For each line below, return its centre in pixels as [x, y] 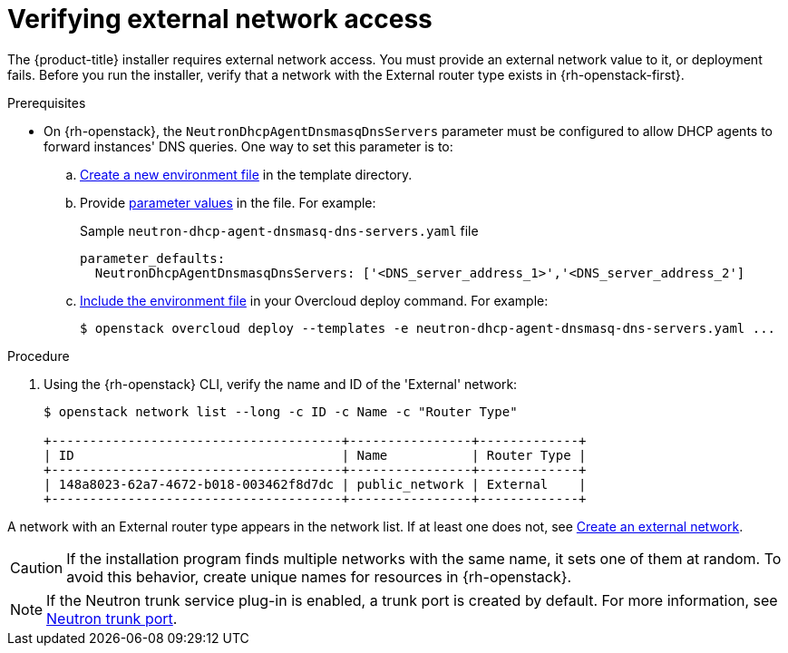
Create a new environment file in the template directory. [246, 174]
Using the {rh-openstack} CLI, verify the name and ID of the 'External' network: [281, 384]
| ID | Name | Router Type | [315, 455]
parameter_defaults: [153, 258]
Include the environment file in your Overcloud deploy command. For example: [314, 300]
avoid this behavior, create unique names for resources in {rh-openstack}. [319, 576]
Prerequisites [47, 102]
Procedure [39, 356]
